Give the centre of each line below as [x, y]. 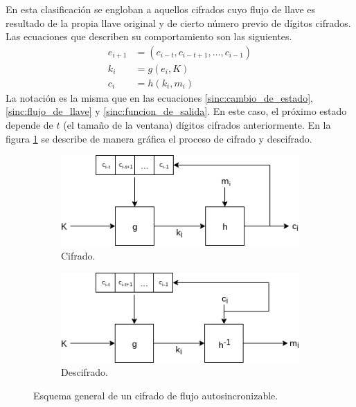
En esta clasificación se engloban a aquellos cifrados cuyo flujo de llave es [161, 9]
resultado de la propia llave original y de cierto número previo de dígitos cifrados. [178, 22]
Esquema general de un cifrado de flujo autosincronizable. [156, 396]
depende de [29, 125]
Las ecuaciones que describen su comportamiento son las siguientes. [149, 36]
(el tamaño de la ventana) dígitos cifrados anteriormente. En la [197, 125]
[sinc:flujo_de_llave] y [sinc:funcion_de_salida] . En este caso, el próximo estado [176, 111]
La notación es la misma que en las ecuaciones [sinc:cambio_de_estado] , [159, 97]
